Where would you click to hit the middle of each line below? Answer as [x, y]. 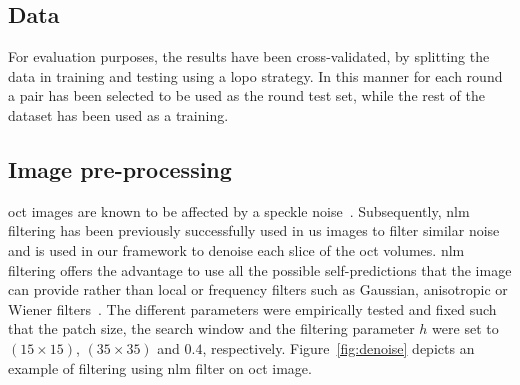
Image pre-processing [120, 168]
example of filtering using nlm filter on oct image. [160, 367]
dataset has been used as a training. [118, 114]
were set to [465, 328]
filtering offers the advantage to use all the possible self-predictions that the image [260, 269]
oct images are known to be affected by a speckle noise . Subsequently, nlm [239, 210]
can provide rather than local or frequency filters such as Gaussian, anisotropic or [258, 289]
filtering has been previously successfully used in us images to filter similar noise [254, 230]
